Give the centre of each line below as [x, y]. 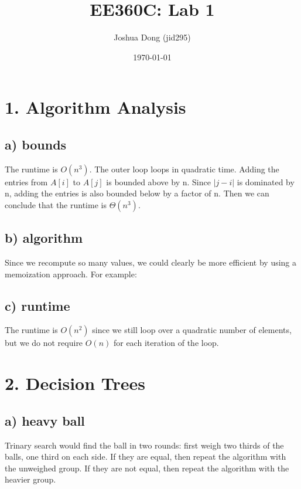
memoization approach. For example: [71, 274]
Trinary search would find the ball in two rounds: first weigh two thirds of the [144, 445]
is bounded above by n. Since [158, 181]
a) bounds [36, 144]
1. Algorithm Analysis [95, 107]
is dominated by [266, 181]
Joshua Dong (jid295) [152, 37]
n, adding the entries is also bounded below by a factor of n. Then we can [137, 193]
